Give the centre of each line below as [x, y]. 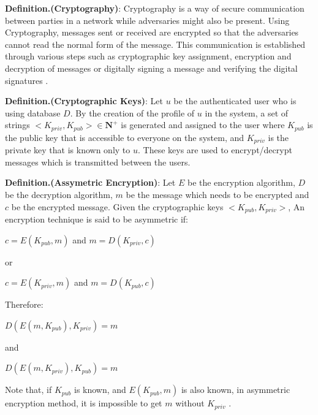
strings [17, 125]
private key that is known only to [68, 150]
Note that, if [28, 390]
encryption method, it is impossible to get [84, 403]
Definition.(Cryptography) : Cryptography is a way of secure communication [155, 8]
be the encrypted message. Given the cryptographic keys [117, 206]
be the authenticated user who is [235, 101]
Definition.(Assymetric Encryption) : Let [90, 182]
